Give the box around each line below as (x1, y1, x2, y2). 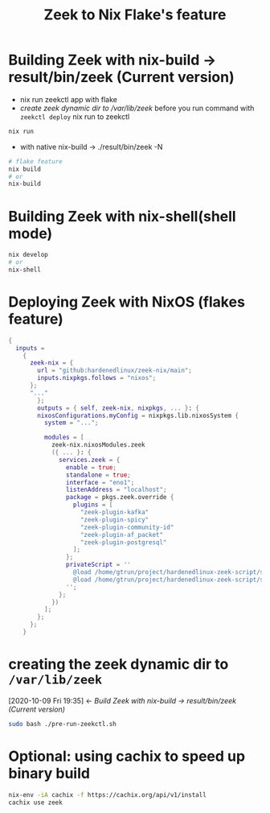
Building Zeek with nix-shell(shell (8, 207, 236, 225)
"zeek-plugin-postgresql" (80, 538, 167, 547)
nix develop (8, 251, 48, 259)
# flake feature (8, 157, 63, 166)
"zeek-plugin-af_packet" (80, 530, 163, 539)
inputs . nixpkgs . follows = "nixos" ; (37, 374, 157, 382)
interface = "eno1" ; (65, 478, 135, 486)
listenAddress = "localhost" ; (65, 485, 167, 494)
